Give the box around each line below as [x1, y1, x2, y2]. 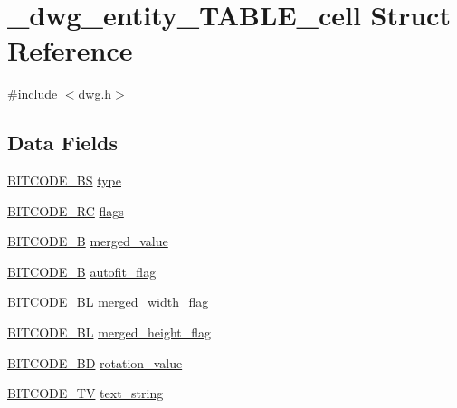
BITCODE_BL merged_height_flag [7, 323, 212, 342]
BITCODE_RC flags [7, 201, 124, 220]
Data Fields [7, 128, 119, 157]
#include [7, 84, 58, 103]
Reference [7, 32, 133, 69]
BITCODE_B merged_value [7, 232, 168, 251]
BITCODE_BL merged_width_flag [7, 292, 209, 311]
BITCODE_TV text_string [7, 384, 164, 403]
